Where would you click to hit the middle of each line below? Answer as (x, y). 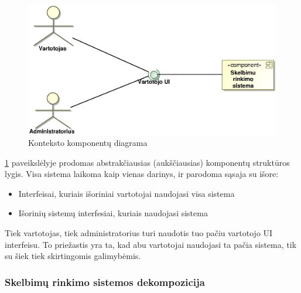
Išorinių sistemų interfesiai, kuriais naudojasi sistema (113, 213)
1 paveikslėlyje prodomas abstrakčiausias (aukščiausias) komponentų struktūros (147, 162)
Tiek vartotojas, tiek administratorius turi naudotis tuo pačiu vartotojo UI (139, 233)
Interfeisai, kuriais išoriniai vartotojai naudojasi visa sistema (126, 193)
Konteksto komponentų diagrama (88, 143)
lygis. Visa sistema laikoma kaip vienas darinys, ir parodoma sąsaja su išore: (142, 174)
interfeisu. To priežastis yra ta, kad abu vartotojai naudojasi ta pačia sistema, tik (151, 244)
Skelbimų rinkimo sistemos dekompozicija (105, 282)
